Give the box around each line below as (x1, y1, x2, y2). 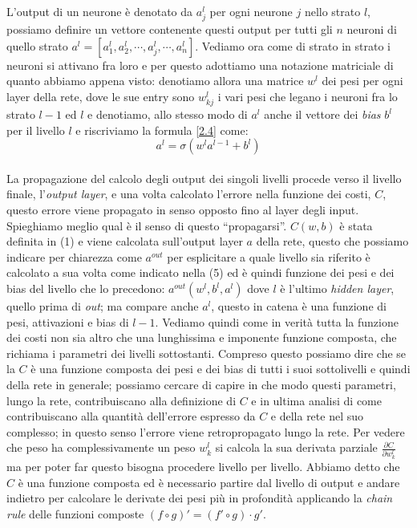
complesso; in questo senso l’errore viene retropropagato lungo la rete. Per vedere (6, 423, 405, 440)
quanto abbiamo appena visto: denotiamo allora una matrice (6, 72, 304, 89)
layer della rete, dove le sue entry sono (6, 87, 195, 104)
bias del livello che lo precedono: (6, 280, 165, 297)
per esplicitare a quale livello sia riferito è (167, 248, 370, 265)
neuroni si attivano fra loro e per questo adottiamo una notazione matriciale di (6, 56, 394, 73)
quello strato (6, 37, 68, 54)
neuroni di (346, 21, 397, 38)
